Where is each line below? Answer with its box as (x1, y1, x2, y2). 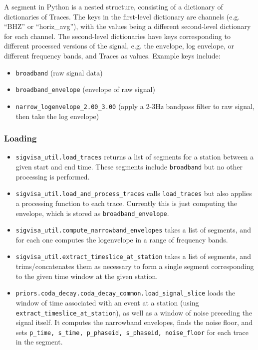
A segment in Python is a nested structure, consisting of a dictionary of (4, 1, 223, 11)
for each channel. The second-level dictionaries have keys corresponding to (4, 30, 231, 41)
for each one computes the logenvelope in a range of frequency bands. (15, 234, 228, 244)
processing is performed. (15, 171, 90, 181)
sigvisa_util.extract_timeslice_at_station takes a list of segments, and (15, 251, 251, 261)
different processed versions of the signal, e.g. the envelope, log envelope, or (4, 40, 234, 51)
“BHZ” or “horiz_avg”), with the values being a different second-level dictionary (4, 21, 251, 31)
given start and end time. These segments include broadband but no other (15, 161, 243, 171)
